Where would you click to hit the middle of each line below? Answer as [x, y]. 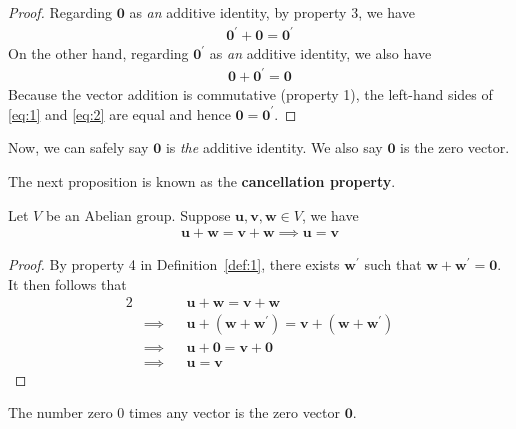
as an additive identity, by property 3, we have [272, 12]
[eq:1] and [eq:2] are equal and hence [119, 113]
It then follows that [67, 283]
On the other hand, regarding [98, 53]
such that [393, 264]
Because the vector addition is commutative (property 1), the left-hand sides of [250, 94]
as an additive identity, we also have [320, 53]
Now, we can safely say [78, 147]
